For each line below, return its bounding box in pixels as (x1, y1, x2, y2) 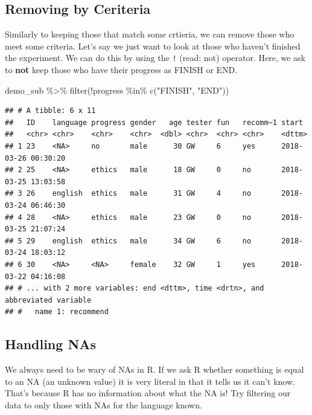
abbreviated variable (5, 295, 92, 304)
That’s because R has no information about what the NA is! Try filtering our (5, 387, 291, 399)
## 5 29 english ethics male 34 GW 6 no (5, 236, 252, 245)
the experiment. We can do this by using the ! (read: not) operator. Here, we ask (5, 51, 305, 64)
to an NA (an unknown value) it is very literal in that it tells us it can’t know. (5, 375, 295, 387)
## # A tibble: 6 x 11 (5, 106, 96, 115)
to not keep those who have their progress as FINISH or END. (5, 63, 238, 76)
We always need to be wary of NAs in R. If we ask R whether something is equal (5, 363, 304, 376)
